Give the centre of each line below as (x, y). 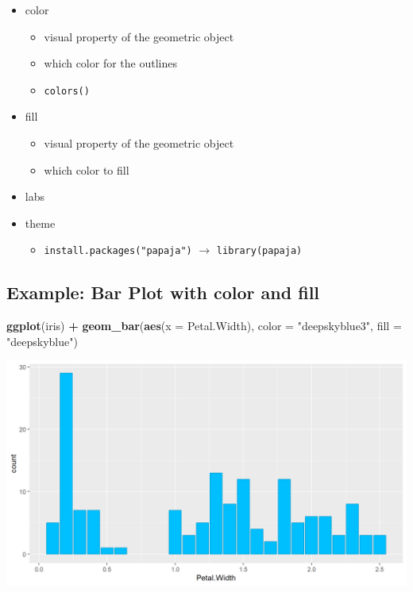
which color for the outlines (110, 63)
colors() (67, 91)
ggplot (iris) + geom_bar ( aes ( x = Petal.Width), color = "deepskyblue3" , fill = (204, 326)
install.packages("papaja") (118, 251)
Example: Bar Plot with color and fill (163, 292)
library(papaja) (259, 251)
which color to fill (87, 169)
